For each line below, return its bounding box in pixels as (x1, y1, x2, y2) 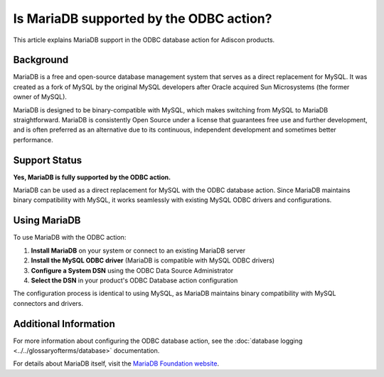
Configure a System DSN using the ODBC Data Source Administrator (31, 266, 234, 275)
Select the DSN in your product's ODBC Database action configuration (31, 276, 238, 285)
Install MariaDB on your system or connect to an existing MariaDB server (31, 246, 245, 255)
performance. (13, 135, 53, 144)
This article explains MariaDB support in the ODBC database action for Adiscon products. (13, 36, 275, 44)
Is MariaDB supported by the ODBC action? (13, 11, 272, 26)
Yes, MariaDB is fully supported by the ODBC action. (13, 173, 171, 181)
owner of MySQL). (13, 92, 68, 101)
